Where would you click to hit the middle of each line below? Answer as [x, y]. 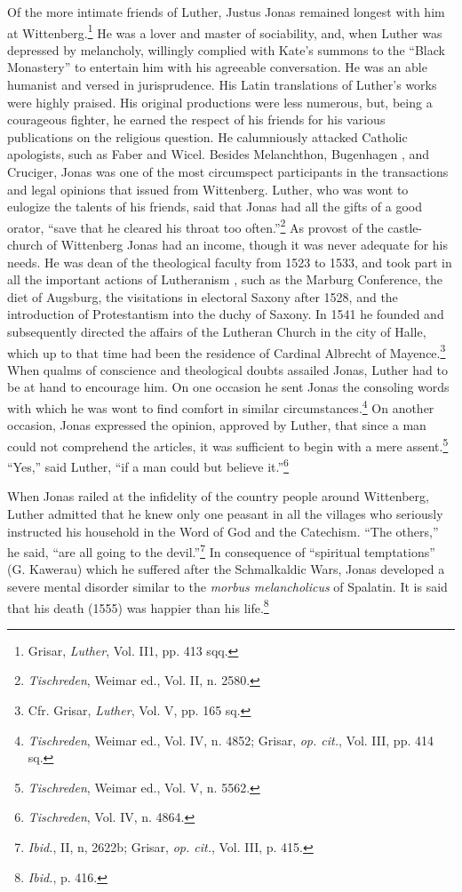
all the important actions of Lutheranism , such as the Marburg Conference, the [225, 279]
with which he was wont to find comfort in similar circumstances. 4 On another [221, 406]
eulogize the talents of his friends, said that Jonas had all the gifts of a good [215, 207]
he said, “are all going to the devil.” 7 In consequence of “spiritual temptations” [221, 550]
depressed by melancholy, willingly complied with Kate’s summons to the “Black [226, 49]
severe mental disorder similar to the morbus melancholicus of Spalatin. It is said [227, 586]
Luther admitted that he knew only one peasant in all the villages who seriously [225, 513]
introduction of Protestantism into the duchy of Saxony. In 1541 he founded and [226, 314]
